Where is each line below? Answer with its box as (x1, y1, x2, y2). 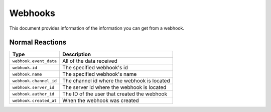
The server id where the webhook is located (62, 84, 167, 91)
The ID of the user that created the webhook (62, 90, 168, 97)
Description (62, 51, 91, 58)
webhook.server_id (12, 84, 55, 90)
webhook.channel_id (12, 78, 57, 83)
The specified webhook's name (62, 71, 137, 78)
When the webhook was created (62, 97, 139, 104)
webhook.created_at (12, 98, 57, 103)
